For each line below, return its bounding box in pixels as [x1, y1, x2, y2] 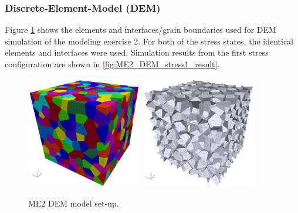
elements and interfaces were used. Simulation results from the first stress [5, 46, 269, 59]
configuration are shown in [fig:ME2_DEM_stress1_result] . [5, 58, 220, 70]
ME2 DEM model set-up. [28, 197, 119, 209]
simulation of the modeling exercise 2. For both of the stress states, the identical [5, 35, 293, 47]
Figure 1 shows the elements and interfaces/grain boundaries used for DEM [5, 23, 276, 36]
